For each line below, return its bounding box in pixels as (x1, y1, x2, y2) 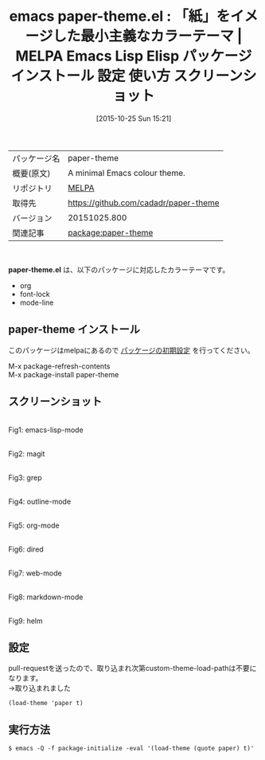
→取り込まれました (8, 684, 72, 693)
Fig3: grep (8, 473, 42, 482)
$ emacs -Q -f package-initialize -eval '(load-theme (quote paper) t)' (8, 745, 255, 753)
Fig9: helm (8, 616, 43, 626)
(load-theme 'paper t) (8, 700, 84, 707)
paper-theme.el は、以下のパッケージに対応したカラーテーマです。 (8, 264, 230, 275)
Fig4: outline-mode (8, 497, 72, 506)
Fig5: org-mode (8, 520, 60, 530)
